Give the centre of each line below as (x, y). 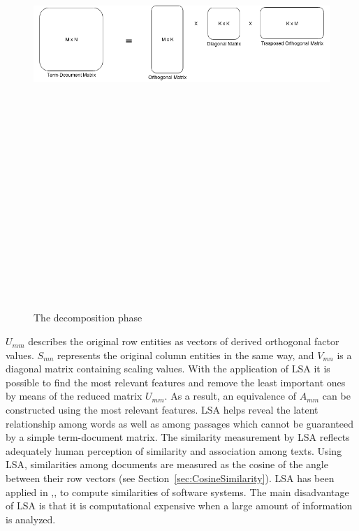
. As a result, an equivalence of (230, 396)
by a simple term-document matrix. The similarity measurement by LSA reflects (178, 437)
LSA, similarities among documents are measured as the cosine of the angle (167, 464)
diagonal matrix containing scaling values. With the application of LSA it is (168, 369)
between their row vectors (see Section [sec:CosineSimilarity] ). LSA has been (170, 478)
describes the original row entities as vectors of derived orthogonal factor (184, 341)
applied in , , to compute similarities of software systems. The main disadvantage (177, 492)
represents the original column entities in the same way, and (186, 355)
